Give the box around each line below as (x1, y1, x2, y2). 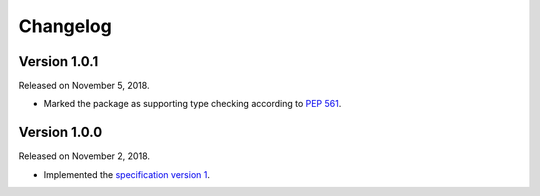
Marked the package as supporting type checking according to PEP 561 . (43, 98, 342, 110)
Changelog (18, 15, 112, 37)
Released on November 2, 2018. (18, 150, 150, 162)
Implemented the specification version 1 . (43, 168, 210, 180)
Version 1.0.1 (18, 53, 99, 70)
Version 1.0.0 (18, 124, 103, 141)
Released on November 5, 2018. (18, 80, 150, 92)
